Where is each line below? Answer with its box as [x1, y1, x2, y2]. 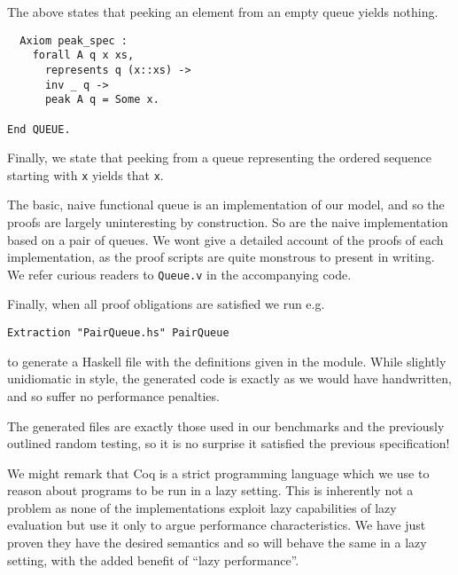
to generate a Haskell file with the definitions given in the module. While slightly [7, 351, 446, 370]
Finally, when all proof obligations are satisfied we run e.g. [7, 295, 325, 313]
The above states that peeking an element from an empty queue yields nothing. [7, 3, 439, 20]
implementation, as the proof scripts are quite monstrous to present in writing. [7, 248, 435, 266]
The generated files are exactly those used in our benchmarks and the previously [7, 416, 445, 435]
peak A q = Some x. [44, 93, 159, 106]
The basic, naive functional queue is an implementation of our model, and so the [7, 195, 445, 214]
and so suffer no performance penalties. [7, 386, 220, 405]
